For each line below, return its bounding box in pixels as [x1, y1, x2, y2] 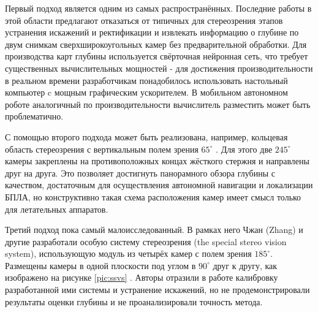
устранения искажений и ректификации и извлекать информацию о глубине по [5, 26, 299, 39]
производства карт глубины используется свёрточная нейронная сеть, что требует [5, 50, 308, 63]
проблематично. [5, 110, 64, 123]
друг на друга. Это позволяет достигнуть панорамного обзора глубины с [5, 166, 275, 179]
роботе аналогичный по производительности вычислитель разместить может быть [5, 97, 311, 110]
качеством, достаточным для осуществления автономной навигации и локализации [5, 178, 313, 191]
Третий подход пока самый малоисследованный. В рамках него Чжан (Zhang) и [5, 223, 303, 236]
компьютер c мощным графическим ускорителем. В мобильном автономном [5, 86, 288, 99]
